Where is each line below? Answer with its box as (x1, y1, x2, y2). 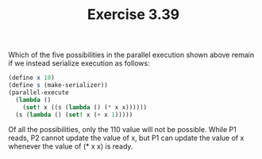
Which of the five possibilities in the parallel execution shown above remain (8, 50, 255, 60)
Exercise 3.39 (87, 6, 180, 24)
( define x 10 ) (8, 74, 56, 82)
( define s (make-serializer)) (8, 81, 109, 89)
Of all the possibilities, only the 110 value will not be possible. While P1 (8, 125, 237, 134)
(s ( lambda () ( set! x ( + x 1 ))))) (15, 111, 133, 119)
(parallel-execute (8, 89, 69, 97)
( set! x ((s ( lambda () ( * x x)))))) (22, 103, 148, 112)
